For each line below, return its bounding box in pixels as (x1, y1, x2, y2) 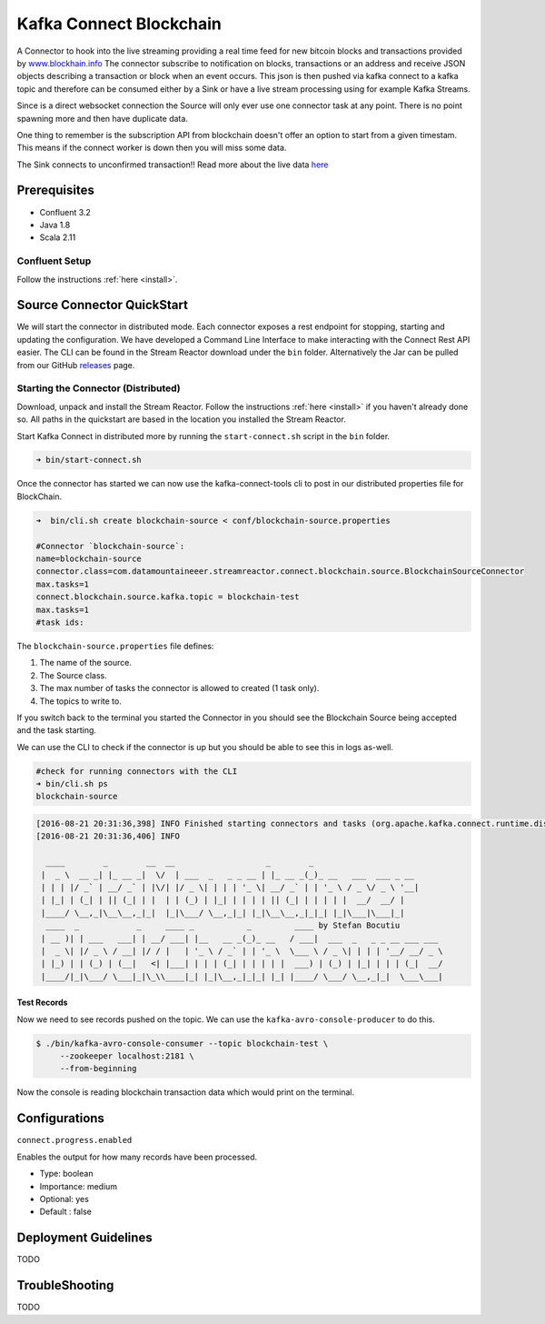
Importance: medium (39, 1180, 118, 1191)
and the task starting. (16, 725, 97, 736)
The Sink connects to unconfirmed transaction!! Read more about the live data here (16, 159, 329, 170)
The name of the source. (39, 657, 132, 668)
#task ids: (35, 617, 84, 627)
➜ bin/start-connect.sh (35, 455, 143, 466)
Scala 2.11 (39, 232, 76, 243)
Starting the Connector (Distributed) (16, 382, 181, 395)
